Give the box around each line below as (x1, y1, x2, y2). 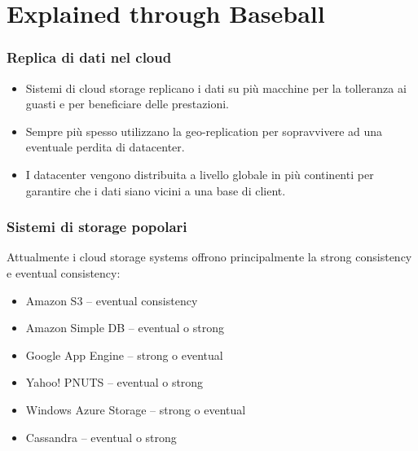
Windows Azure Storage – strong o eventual (25, 401, 246, 418)
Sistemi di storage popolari (7, 217, 187, 237)
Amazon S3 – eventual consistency (25, 291, 198, 309)
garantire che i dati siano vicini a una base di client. (25, 182, 286, 199)
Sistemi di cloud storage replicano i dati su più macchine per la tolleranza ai (25, 79, 407, 96)
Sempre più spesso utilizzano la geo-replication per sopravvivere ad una (25, 122, 383, 139)
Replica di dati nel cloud (7, 47, 172, 68)
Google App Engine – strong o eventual (25, 346, 223, 363)
